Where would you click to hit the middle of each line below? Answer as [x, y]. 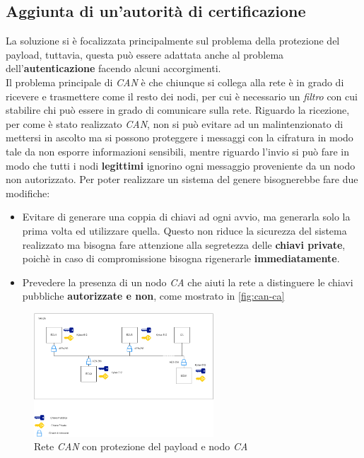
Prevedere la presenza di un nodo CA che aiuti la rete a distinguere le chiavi [188, 282]
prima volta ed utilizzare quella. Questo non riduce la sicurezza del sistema [184, 230]
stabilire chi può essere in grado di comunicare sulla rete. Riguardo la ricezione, [178, 110]
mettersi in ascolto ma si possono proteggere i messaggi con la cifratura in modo [180, 137]
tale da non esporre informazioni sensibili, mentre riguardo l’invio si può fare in [177, 151]
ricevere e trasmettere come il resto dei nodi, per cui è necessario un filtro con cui [182, 96]
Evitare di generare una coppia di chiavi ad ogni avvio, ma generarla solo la [186, 217]
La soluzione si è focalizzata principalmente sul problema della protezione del [173, 41]
